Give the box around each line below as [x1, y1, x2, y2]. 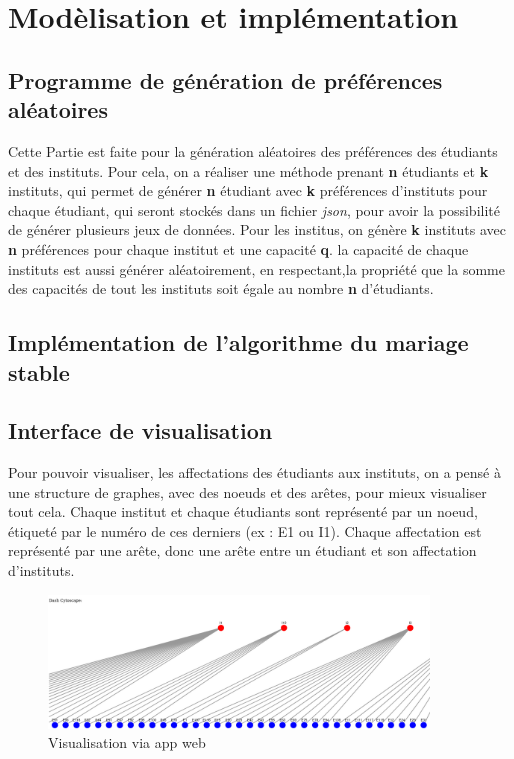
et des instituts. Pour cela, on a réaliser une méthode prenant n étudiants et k [8, 160, 489, 181]
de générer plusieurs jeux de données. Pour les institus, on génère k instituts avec [8, 219, 506, 240]
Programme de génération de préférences [8, 64, 443, 95]
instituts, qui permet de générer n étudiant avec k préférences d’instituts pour [8, 180, 488, 201]
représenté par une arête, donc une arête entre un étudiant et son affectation [8, 540, 477, 561]
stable [8, 356, 70, 387]
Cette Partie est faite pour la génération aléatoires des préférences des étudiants [8, 140, 498, 161]
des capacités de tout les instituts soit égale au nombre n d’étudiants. [8, 278, 434, 299]
